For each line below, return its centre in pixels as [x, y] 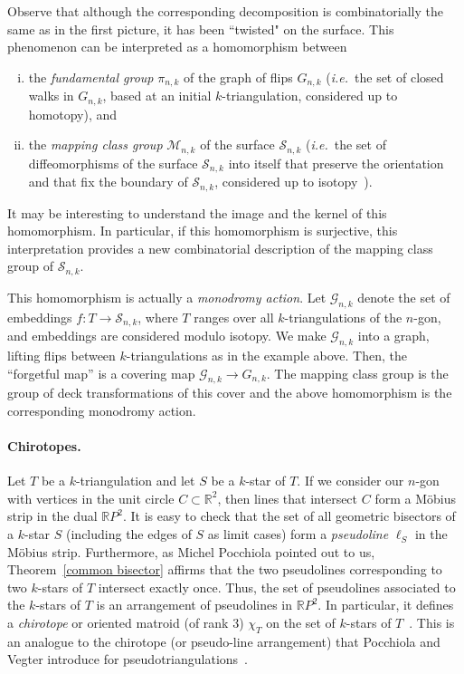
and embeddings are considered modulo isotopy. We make [167, 336]
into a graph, [393, 336]
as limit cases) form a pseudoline [298, 534]
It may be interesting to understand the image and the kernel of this [197, 212]
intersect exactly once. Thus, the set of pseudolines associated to [277, 587]
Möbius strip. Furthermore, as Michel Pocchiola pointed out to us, [191, 551]
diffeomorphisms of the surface [113, 163]
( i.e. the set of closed [385, 77]
